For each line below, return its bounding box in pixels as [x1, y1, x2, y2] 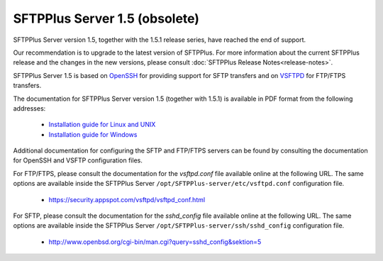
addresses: [13, 104, 46, 113]
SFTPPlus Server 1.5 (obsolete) [13, 11, 200, 26]
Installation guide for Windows [48, 130, 138, 138]
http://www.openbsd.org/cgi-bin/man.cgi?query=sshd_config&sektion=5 [48, 238, 262, 246]
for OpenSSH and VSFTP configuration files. [13, 156, 143, 165]
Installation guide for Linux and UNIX [48, 121, 156, 129]
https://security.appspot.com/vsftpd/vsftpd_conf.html [48, 195, 206, 204]
